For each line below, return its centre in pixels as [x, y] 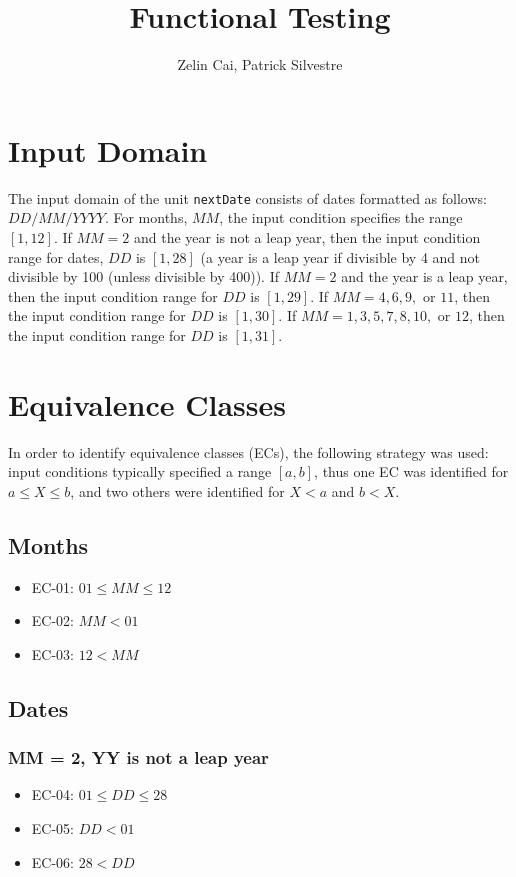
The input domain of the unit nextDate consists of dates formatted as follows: [247, 197]
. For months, [146, 217]
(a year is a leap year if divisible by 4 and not [340, 256]
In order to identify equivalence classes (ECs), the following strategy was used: [248, 451]
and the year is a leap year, [424, 276]
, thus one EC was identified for [411, 471]
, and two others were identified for [177, 490]
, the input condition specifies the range [341, 217]
